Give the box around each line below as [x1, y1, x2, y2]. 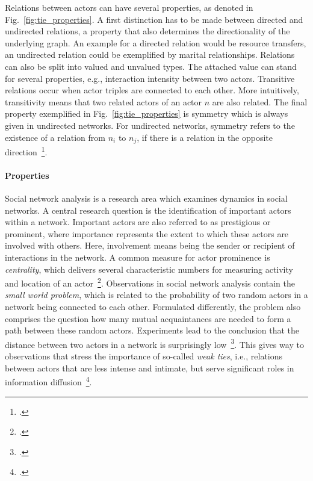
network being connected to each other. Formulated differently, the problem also [5, 300, 301, 313]
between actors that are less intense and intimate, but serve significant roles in [5, 361, 294, 374]
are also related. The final [212, 95, 308, 108]
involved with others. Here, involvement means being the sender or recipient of [5, 239, 295, 252]
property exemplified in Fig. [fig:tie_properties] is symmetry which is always [5, 107, 288, 120]
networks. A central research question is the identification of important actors [5, 203, 291, 216]
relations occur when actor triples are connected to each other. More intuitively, [5, 84, 299, 96]
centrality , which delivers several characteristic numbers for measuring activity [5, 262, 293, 275]
